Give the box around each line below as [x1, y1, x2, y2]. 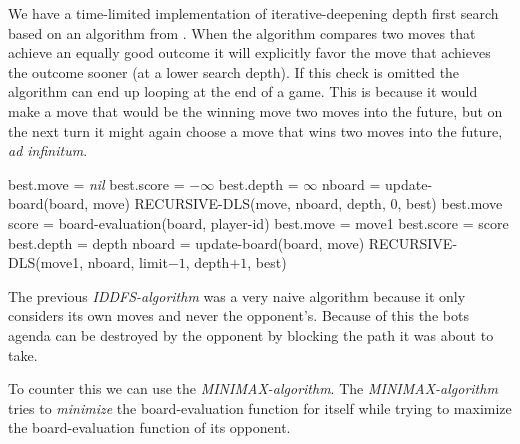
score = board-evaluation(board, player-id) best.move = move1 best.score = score [8, 212, 509, 233]
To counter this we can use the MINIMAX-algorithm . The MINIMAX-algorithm [8, 378, 498, 399]
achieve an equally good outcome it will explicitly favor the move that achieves [8, 42, 491, 63]
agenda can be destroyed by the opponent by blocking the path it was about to [8, 324, 494, 345]
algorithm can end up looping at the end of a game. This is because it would [8, 81, 478, 102]
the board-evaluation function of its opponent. [8, 417, 291, 438]
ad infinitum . [8, 140, 88, 161]
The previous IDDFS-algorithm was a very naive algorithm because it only [8, 285, 466, 306]
